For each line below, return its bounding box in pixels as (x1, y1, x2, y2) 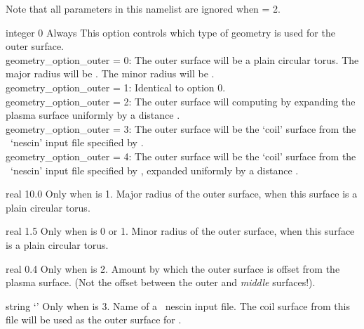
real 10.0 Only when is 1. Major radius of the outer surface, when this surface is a (6, 186, 358, 201)
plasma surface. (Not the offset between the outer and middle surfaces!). (6, 275, 316, 290)
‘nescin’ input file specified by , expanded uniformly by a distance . (10, 162, 299, 177)
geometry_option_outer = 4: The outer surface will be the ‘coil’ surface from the (6, 148, 356, 163)
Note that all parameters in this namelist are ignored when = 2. (6, 1, 281, 15)
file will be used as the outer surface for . (6, 312, 182, 327)
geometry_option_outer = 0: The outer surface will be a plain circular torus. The (6, 52, 359, 67)
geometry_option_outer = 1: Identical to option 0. (6, 79, 226, 94)
